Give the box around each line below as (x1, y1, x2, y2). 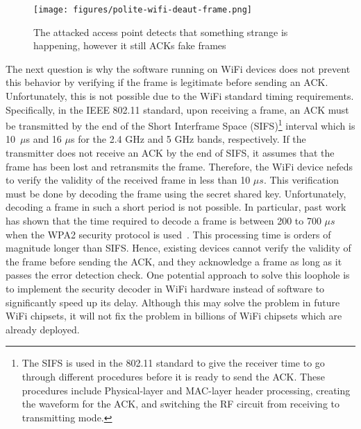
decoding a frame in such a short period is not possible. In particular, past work (6, 200, 346, 214)
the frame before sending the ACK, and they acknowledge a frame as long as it (6, 254, 342, 268)
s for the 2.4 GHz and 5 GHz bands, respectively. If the (70, 132, 306, 146)
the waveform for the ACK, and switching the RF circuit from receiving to (22, 396, 339, 411)
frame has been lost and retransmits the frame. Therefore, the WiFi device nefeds (6, 159, 353, 173)
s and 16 (26, 132, 62, 146)
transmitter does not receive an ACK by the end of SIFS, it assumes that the (6, 146, 335, 160)
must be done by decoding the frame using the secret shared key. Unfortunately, (6, 186, 346, 200)
